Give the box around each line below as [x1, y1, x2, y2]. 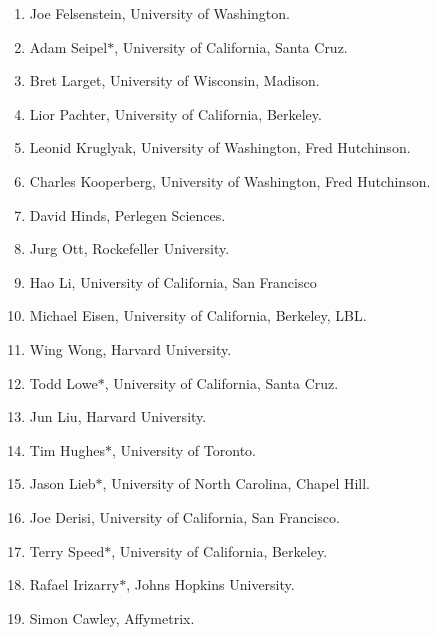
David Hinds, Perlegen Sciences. [29, 204, 226, 225]
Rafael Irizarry [29, 574, 120, 595]
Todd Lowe [29, 372, 98, 393]
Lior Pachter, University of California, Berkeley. [29, 103, 322, 124]
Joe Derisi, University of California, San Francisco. [29, 506, 340, 527]
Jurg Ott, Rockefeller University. [29, 238, 230, 259]
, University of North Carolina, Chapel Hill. [102, 473, 371, 494]
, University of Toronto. [111, 439, 256, 460]
